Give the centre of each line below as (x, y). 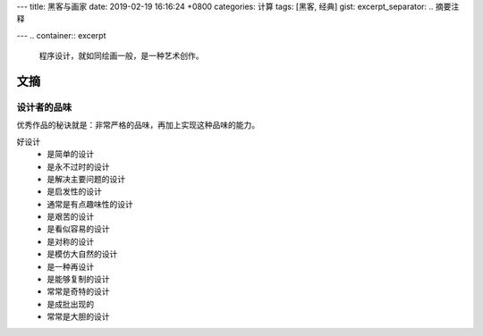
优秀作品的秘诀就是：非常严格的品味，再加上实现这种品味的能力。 (138, 125)
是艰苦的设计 (70, 217)
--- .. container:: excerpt (61, 35)
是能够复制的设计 (78, 279)
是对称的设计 (70, 241)
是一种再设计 (70, 266)
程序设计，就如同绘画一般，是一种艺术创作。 (121, 56)
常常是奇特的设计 (78, 291)
